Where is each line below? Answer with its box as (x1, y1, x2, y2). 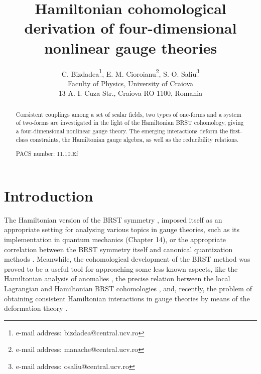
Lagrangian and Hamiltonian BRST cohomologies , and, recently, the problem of (4, 283, 252, 293)
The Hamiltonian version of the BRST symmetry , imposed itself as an (4, 214, 222, 225)
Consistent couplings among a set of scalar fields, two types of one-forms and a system (16, 110, 242, 118)
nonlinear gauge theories (44, 37, 217, 58)
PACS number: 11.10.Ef (16, 149, 78, 158)
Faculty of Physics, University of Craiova (68, 78, 193, 88)
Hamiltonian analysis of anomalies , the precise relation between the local (4, 273, 230, 284)
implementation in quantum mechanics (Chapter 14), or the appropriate (4, 234, 226, 245)
